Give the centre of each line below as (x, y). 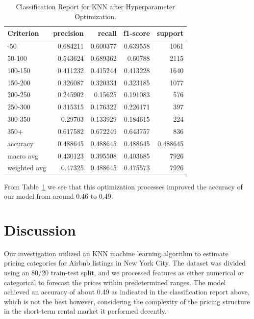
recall (107, 33)
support (170, 33)
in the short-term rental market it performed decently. (85, 311)
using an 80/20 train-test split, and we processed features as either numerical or (124, 273)
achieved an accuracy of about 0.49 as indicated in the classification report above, (127, 292)
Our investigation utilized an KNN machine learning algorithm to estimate (116, 253)
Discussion (40, 229)
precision (68, 33)
